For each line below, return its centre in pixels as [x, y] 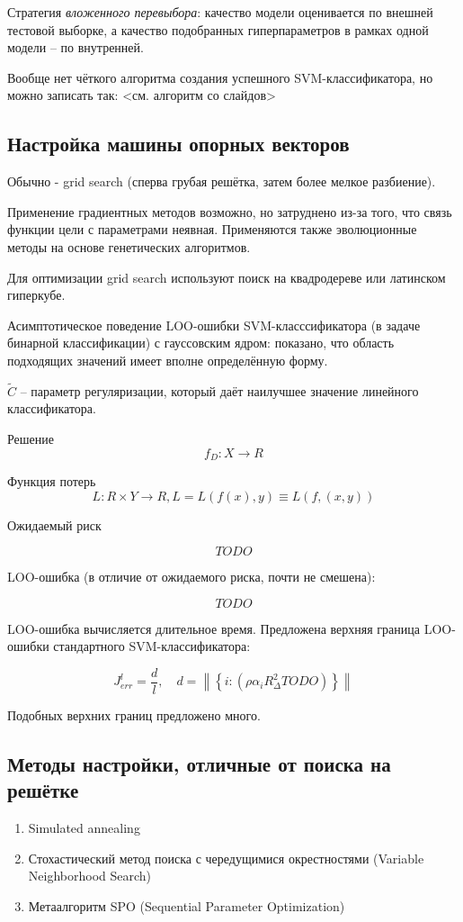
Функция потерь [52, 480]
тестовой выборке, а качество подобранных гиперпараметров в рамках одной [218, 29]
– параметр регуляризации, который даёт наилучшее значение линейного [219, 390]
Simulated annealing [84, 828]
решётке [43, 790]
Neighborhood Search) [90, 876]
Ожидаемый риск [54, 524]
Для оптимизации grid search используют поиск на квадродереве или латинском [227, 277]
